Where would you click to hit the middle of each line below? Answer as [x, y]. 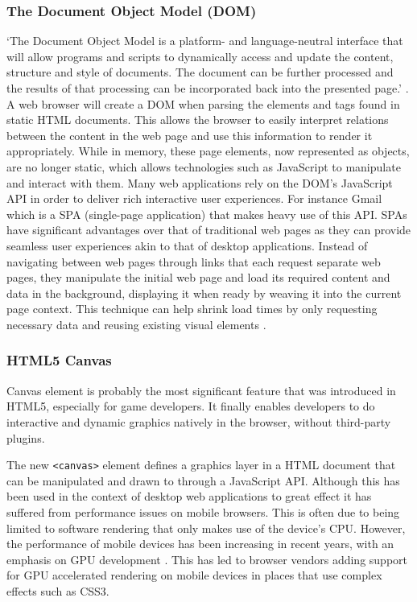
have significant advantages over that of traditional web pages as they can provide [209, 230]
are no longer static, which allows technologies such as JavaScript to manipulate [204, 166]
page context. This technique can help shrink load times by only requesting [192, 309]
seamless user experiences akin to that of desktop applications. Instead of [187, 245]
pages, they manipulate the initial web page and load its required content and [198, 277]
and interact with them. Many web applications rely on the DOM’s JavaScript [200, 182]
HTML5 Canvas [59, 360]
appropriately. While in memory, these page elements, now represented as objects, [208, 151]
